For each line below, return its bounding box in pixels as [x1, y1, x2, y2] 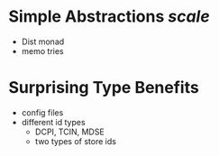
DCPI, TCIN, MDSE [34, 126, 105, 137]
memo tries [21, 45, 64, 56]
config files [21, 106, 64, 118]
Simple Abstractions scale [8, 6, 210, 27]
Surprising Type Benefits [8, 78, 199, 98]
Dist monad [21, 36, 65, 47]
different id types [21, 116, 87, 127]
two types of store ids [34, 135, 116, 146]
